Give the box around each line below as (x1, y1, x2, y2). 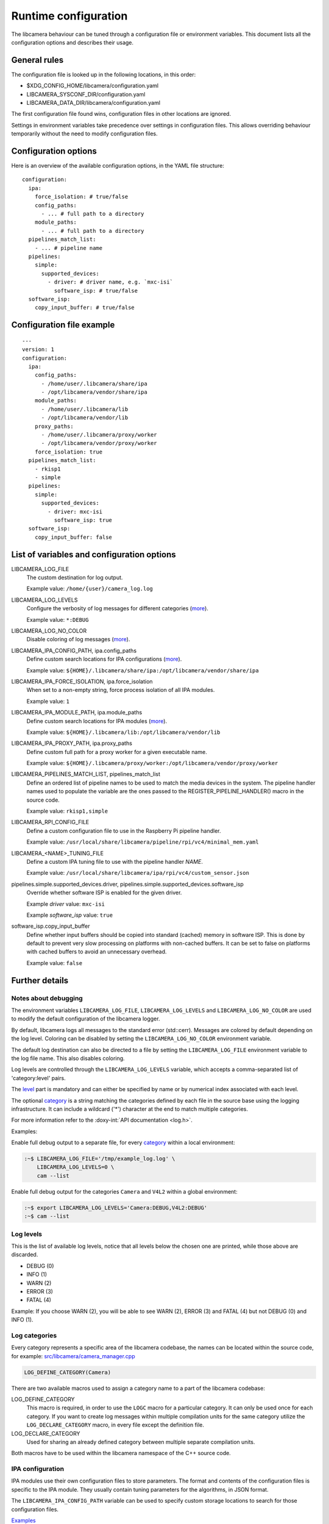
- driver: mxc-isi (48, 508, 103, 515)
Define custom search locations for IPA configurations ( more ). (26, 655, 182, 663)
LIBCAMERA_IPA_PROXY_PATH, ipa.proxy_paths (11, 739, 132, 747)
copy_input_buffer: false (34, 533, 113, 541)
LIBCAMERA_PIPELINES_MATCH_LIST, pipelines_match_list (11, 771, 161, 778)
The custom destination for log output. (26, 574, 123, 582)
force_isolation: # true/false (34, 193, 129, 201)
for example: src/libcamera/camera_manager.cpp (11, 1352, 135, 1359)
